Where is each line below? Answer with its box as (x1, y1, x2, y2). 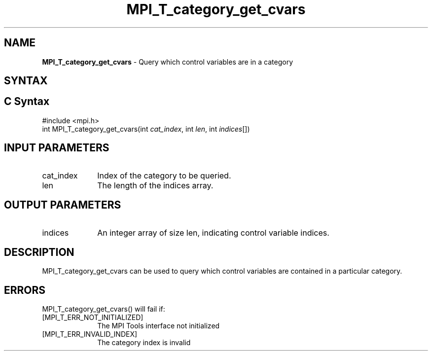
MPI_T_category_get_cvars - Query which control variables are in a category (42, 57, 293, 66)
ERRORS (4, 284, 46, 296)
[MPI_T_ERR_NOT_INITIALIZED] (42, 313, 144, 322)
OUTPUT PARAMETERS (4, 199, 121, 212)
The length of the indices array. (97, 180, 214, 190)
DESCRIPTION (4, 246, 74, 258)
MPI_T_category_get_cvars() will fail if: (42, 305, 165, 314)
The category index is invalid (97, 338, 191, 347)
